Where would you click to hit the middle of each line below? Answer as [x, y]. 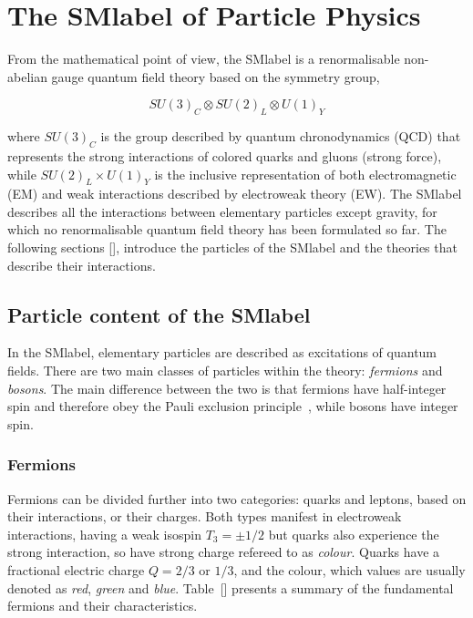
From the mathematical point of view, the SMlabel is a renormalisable [204, 59]
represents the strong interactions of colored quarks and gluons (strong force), [225, 155]
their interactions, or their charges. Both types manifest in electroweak [205, 516]
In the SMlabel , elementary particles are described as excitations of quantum [222, 352]
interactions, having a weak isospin [104, 534]
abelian [27, 76]
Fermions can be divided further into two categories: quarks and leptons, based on [237, 498]
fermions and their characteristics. [103, 606]
